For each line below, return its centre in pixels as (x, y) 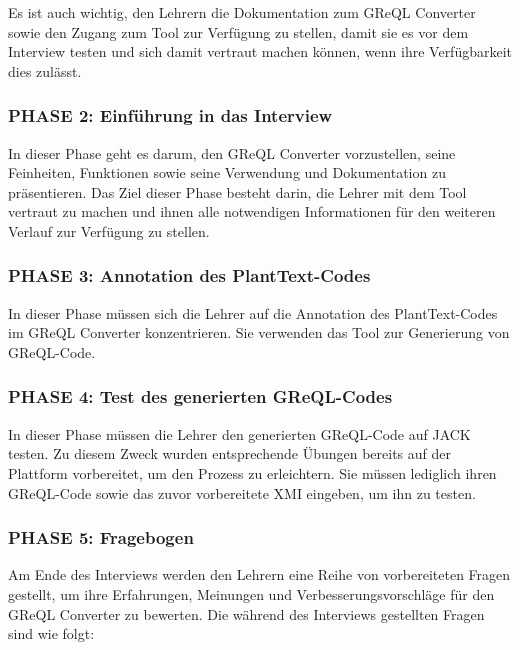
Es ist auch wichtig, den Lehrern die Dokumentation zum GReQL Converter (242, 12)
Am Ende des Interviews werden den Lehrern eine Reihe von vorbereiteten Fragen (259, 574)
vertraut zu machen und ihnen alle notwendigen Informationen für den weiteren (252, 211)
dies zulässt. (45, 70)
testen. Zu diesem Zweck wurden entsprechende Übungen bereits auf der (229, 453)
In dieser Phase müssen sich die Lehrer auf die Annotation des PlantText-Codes (253, 312)
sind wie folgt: (51, 633)
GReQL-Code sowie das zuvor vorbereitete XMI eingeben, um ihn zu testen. (242, 492)
